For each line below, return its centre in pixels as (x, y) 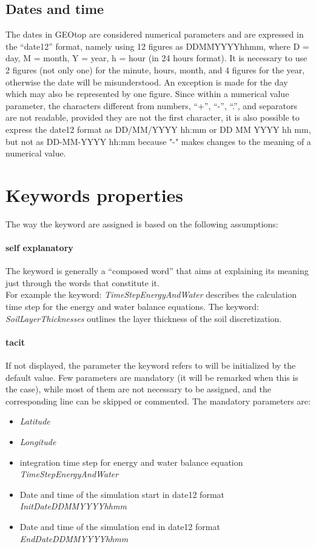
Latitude (35, 421)
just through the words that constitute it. (82, 282)
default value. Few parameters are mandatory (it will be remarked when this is (152, 377)
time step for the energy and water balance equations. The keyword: (132, 307)
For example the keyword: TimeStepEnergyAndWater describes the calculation (151, 294)
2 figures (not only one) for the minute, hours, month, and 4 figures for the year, (155, 69)
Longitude (38, 441)
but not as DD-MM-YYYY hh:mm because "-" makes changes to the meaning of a (158, 141)
